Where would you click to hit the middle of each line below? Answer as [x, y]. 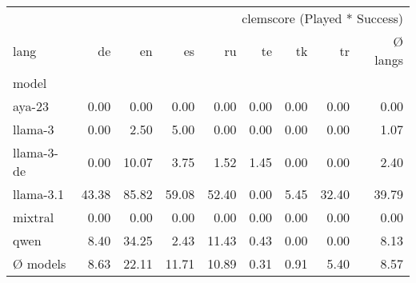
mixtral [34, 217]
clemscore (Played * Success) [322, 18]
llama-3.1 [39, 194]
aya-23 [31, 106]
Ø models [40, 263]
